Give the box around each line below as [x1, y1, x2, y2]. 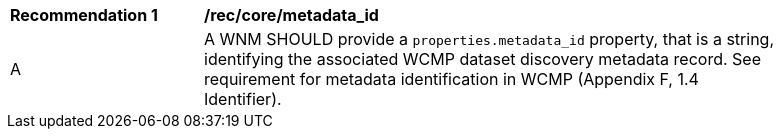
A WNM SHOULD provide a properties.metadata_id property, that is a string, [204, 29, 775, 49]
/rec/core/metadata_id [204, 5, 379, 25]
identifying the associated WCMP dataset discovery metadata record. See [204, 49, 761, 69]
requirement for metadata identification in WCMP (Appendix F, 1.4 [204, 69, 699, 89]
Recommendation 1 [10, 5, 158, 25]
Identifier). [204, 89, 282, 109]
